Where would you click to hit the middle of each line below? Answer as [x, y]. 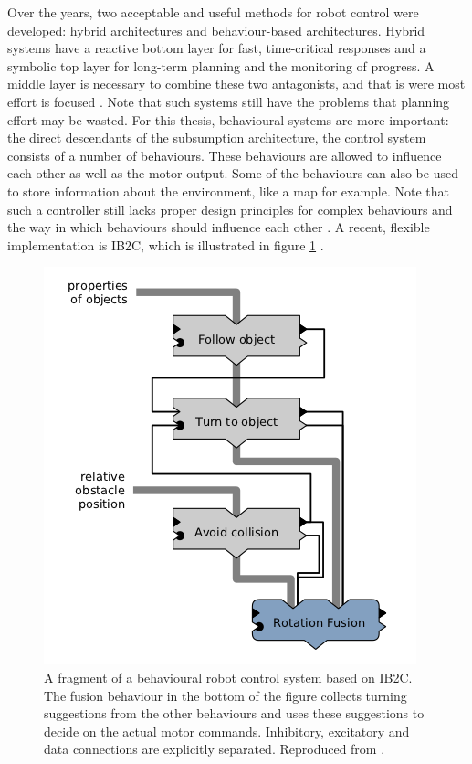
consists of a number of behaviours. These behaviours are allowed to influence [225, 155]
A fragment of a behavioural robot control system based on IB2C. [228, 677]
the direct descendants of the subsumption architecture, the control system [217, 138]
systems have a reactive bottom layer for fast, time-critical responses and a [217, 48]
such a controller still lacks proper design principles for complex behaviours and [230, 209]
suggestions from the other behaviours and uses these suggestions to [234, 713]
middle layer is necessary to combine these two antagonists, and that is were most [236, 84]
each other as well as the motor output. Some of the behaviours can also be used [233, 173]
